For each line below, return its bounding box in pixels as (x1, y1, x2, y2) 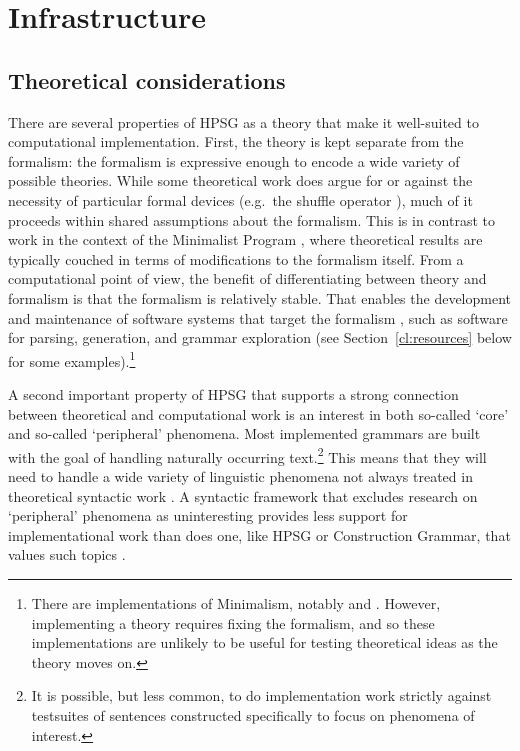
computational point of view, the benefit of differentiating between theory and (8, 268, 487, 289)
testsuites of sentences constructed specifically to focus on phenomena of (31, 704, 475, 725)
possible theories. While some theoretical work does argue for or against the (8, 170, 473, 191)
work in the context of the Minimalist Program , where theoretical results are (8, 229, 483, 250)
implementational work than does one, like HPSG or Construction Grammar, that (8, 524, 511, 545)
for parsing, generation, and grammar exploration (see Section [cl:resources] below (8, 327, 512, 348)
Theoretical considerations (8, 64, 286, 95)
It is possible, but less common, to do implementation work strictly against (31, 685, 492, 706)
